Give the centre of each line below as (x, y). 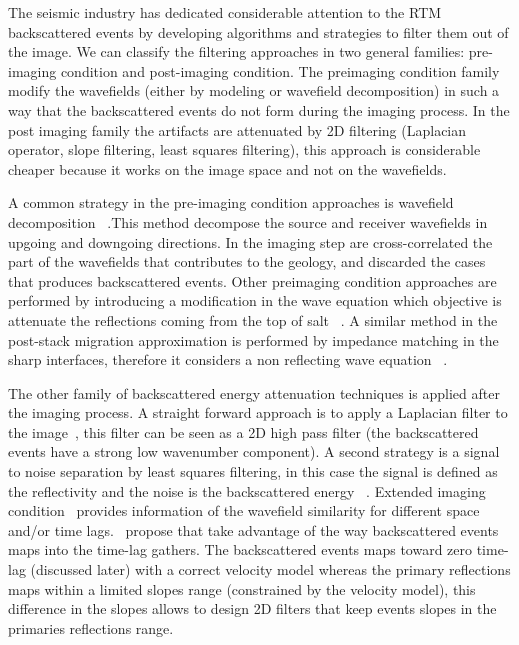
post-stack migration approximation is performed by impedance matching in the (253, 339)
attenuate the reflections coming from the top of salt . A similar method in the (253, 319)
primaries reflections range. (91, 627)
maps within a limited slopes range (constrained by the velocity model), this (242, 588)
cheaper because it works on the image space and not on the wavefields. (227, 168)
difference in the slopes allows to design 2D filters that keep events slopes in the (252, 608)
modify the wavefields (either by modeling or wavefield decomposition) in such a (254, 90)
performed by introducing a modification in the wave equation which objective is (255, 300)
